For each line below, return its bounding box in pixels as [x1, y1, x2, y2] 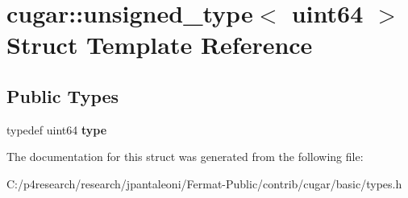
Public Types [6, 83, 119, 108]
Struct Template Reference [6, 28, 313, 61]
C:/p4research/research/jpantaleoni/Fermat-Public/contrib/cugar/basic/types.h [6, 175, 402, 192]
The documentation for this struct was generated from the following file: [6, 148, 364, 165]
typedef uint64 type [6, 121, 107, 138]
